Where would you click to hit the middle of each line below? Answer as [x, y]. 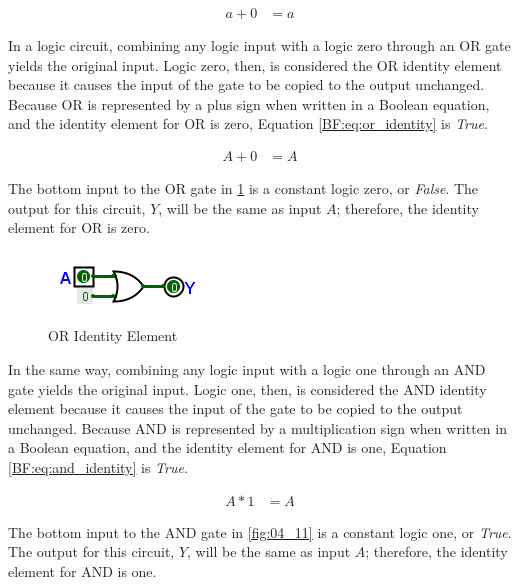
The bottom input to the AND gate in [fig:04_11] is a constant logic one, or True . [260, 531]
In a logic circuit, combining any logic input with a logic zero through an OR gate [259, 45]
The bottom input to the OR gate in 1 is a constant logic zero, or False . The [243, 188]
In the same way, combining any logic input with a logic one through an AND [247, 369]
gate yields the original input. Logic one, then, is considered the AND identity [247, 388]
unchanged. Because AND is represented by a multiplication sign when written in [257, 427]
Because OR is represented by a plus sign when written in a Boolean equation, [249, 103]
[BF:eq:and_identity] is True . [98, 466]
